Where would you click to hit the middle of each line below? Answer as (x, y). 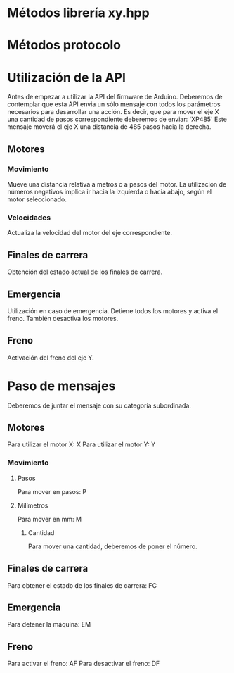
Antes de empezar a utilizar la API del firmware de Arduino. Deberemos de (115, 97)
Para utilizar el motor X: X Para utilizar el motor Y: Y (82, 444)
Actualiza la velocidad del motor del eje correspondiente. (90, 233)
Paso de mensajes (61, 386)
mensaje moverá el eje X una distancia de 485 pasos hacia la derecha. (109, 127)
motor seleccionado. (37, 199)
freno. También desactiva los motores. (63, 318)
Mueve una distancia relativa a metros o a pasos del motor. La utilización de (117, 184)
